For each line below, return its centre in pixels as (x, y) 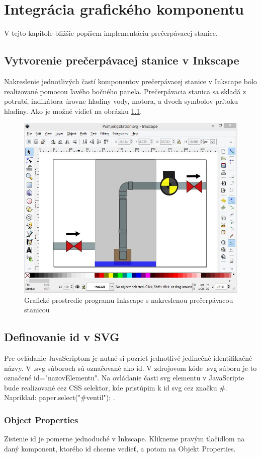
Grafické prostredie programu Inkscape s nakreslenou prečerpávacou (129, 300)
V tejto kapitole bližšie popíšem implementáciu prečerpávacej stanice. (111, 33)
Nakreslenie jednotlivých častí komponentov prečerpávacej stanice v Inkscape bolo (130, 81)
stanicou (37, 310)
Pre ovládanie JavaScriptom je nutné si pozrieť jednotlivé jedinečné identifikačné (128, 358)
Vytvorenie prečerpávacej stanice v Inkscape (122, 60)
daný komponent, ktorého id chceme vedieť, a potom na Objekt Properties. (120, 448)
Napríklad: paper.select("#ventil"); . (60, 397)
